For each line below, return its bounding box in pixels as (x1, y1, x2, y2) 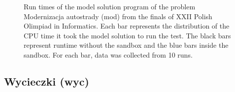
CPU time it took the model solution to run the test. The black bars (24, 30, 231, 40)
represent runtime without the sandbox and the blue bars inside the (24, 40, 229, 50)
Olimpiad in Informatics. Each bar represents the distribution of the (24, 21, 230, 31)
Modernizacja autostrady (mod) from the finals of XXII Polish (24, 11, 212, 21)
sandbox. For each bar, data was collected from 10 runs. (24, 49, 193, 60)
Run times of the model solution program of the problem (24, 1, 196, 11)
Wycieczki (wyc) (4, 73, 89, 89)
